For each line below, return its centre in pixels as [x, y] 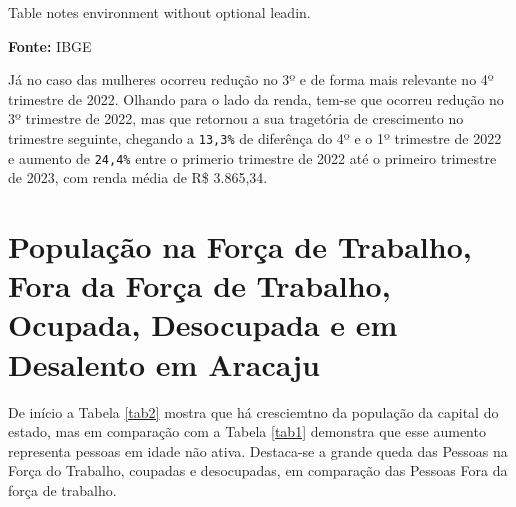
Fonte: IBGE [50, 45]
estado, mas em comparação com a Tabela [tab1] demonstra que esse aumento [247, 431]
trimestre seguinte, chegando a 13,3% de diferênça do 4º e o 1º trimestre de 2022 [255, 137]
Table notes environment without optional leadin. [159, 12]
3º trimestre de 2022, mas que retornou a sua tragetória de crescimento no [236, 118]
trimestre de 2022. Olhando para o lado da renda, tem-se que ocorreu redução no [256, 98]
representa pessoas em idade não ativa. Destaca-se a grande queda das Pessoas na [258, 450]
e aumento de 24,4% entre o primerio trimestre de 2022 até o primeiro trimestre [252, 157]
